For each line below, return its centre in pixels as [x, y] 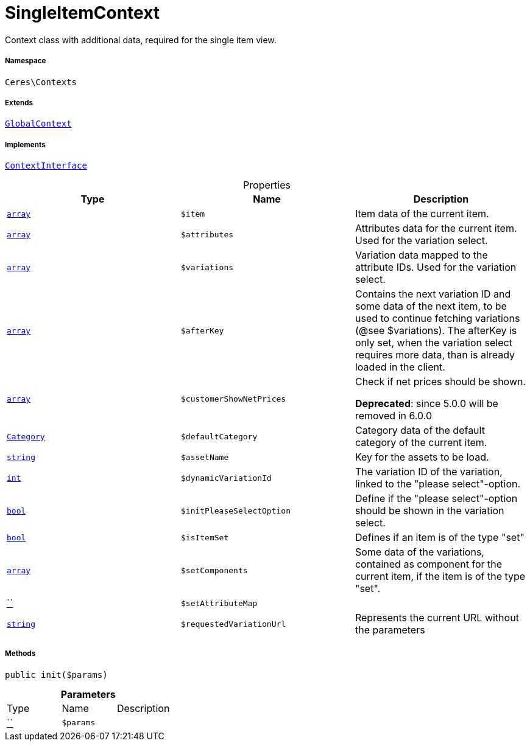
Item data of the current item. [422, 214]
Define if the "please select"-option [436, 499]
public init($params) [56, 675]
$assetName [205, 457]
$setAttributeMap [219, 603]
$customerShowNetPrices [233, 399]
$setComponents [214, 570]
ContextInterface [46, 166]
